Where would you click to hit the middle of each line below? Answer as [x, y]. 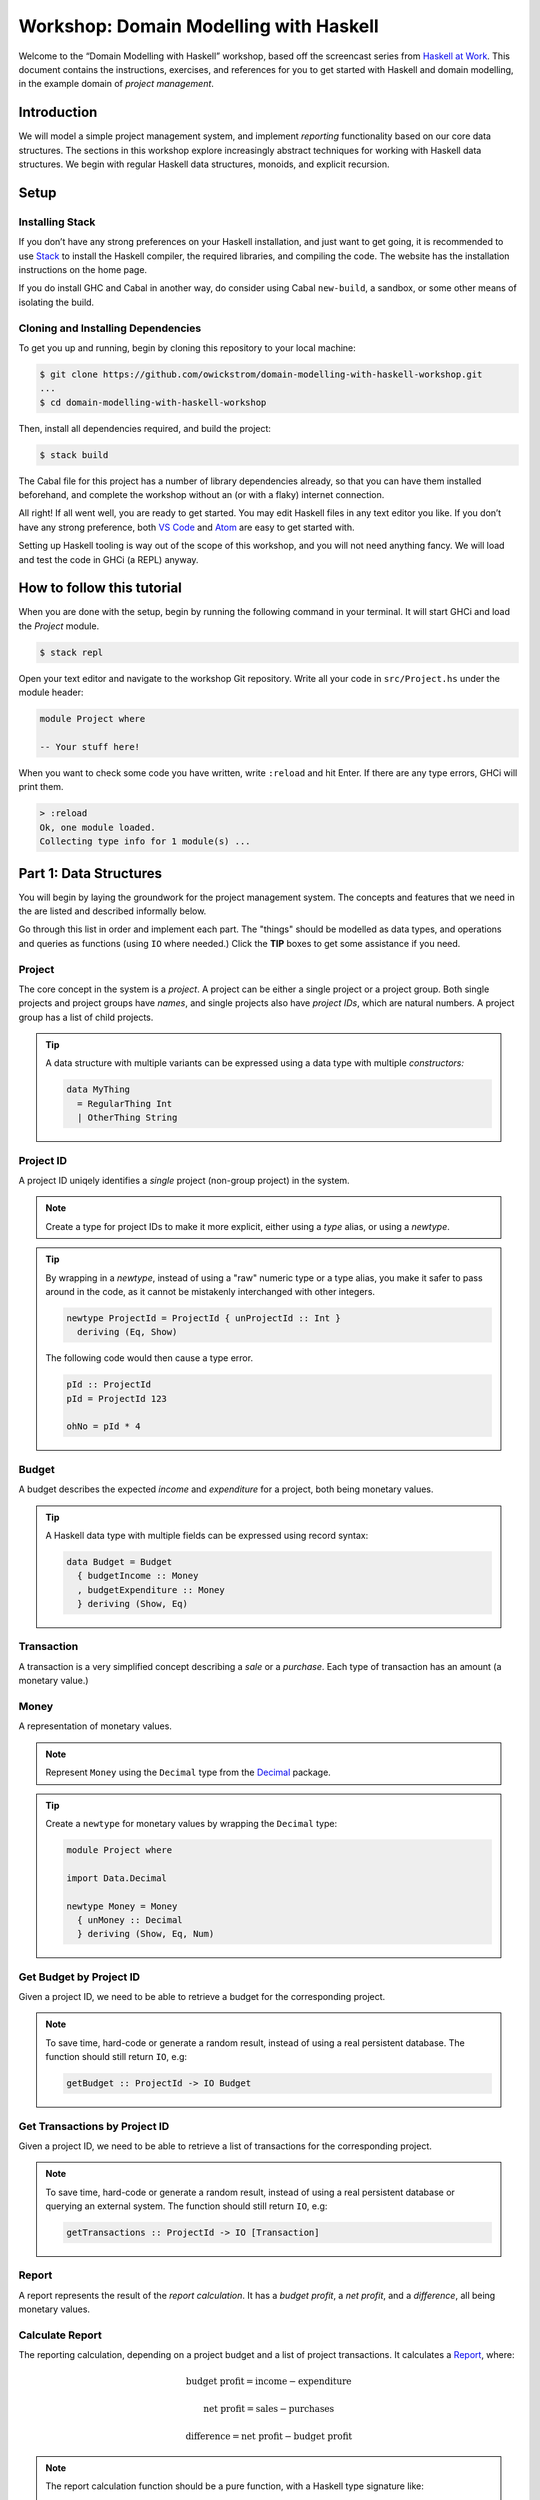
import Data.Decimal [116, 1878]
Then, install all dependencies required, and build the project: [145, 428]
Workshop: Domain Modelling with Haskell [198, 26]
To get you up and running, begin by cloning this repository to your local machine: [187, 347]
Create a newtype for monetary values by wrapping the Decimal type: [191, 1823]
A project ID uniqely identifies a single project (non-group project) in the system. [184, 1180]
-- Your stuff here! [89, 746]
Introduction [58, 112]
